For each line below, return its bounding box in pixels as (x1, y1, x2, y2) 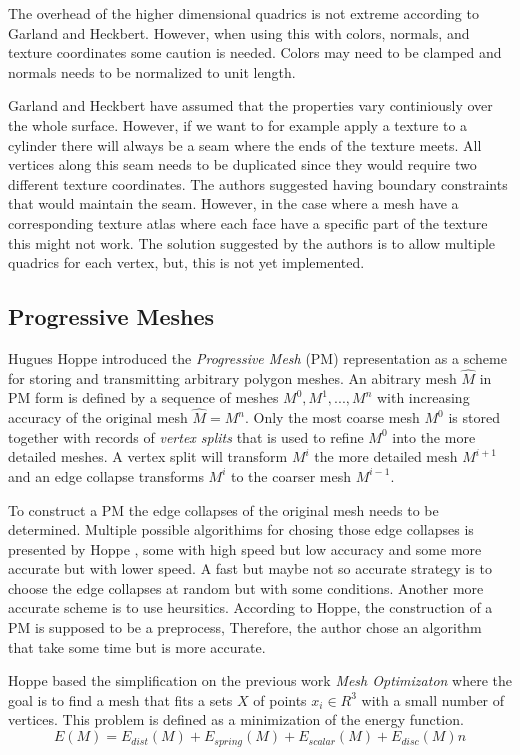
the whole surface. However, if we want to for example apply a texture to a (8, 114, 468, 135)
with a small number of (361, 689, 505, 710)
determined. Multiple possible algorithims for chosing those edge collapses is (8, 519, 474, 540)
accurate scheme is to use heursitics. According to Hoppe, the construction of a (8, 597, 493, 618)
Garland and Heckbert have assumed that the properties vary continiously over (8, 95, 493, 116)
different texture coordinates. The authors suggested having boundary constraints (8, 173, 508, 194)
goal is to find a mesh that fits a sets (8, 689, 233, 710)
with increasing (376, 387, 470, 408)
